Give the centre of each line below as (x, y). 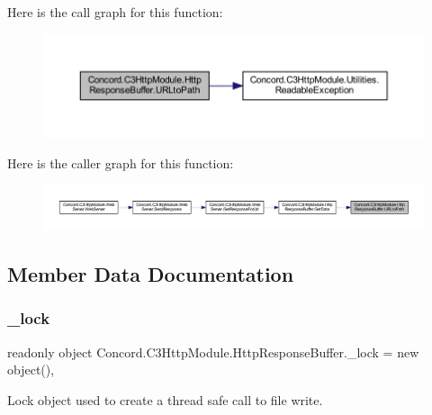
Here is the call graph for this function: (115, 12)
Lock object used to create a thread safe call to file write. (165, 399)
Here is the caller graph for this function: (121, 162)
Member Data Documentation (151, 274)
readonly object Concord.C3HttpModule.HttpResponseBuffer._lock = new (213, 352)
